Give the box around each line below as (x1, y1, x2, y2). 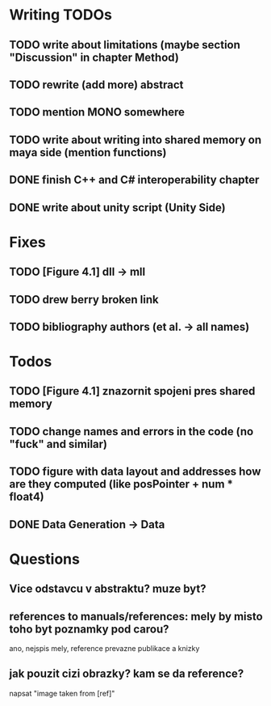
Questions (9, 550, 80, 568)
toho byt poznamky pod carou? (9, 622, 169, 636)
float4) (9, 490, 44, 504)
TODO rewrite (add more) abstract (9, 78, 184, 91)
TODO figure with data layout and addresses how (9, 465, 261, 479)
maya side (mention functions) (9, 146, 167, 159)
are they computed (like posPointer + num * (9, 477, 233, 491)
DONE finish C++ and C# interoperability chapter (9, 173, 260, 187)
